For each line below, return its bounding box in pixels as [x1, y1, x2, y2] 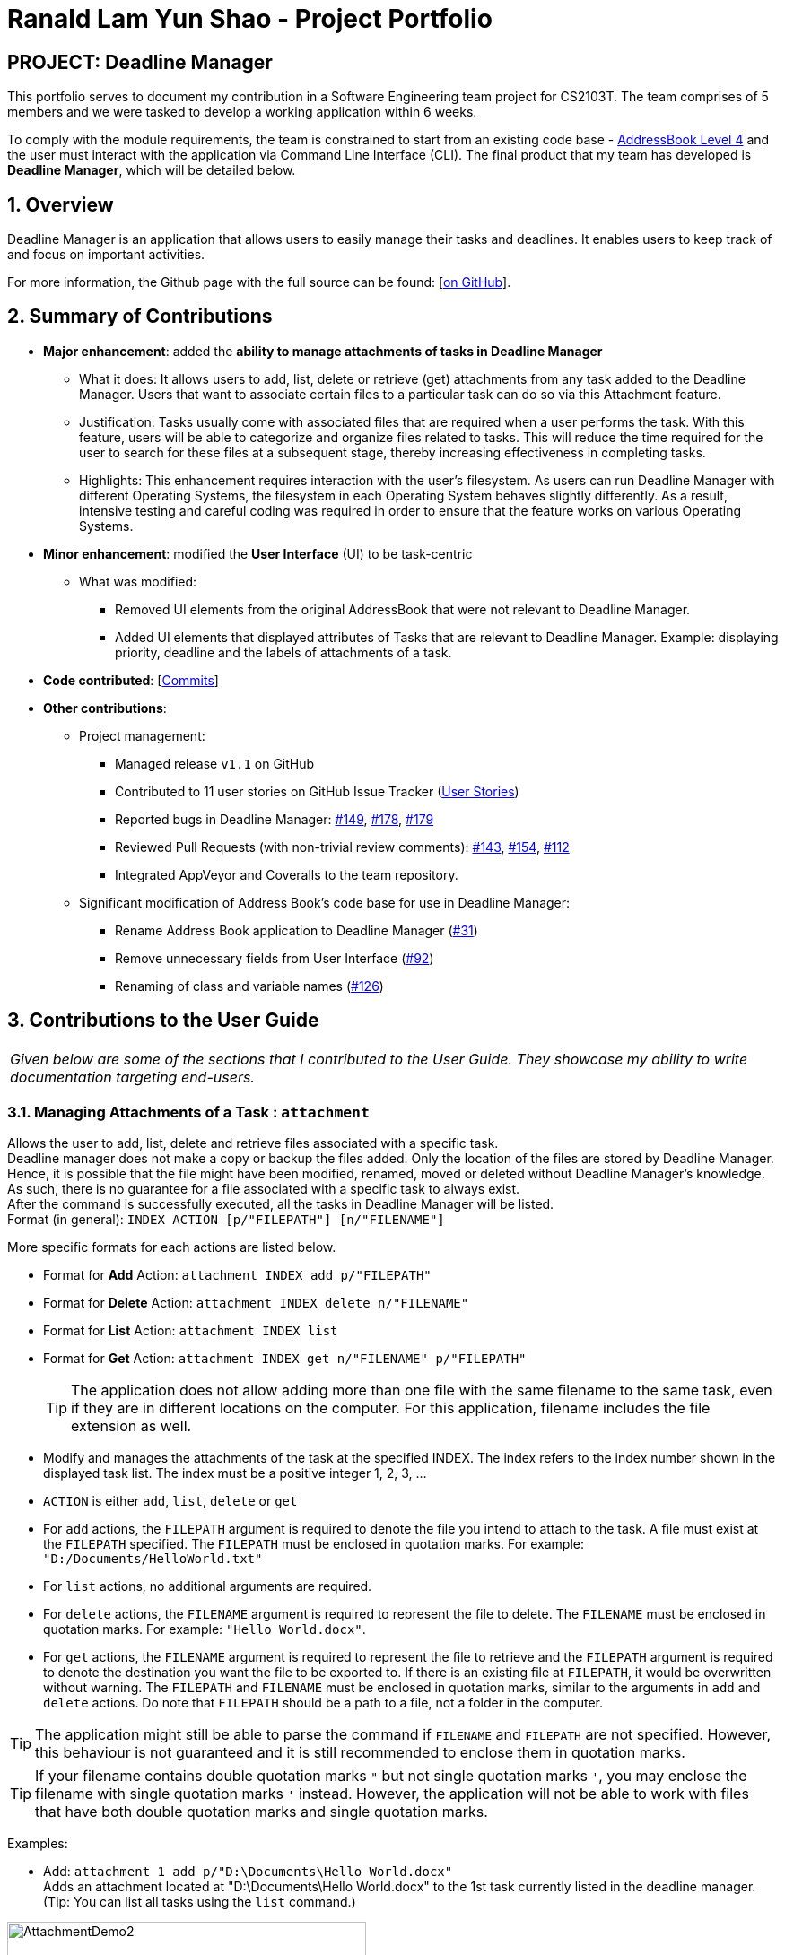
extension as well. [71, 1417, 192, 1436]
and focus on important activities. [7, 247, 205, 263]
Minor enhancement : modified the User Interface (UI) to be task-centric [43, 545, 473, 561]
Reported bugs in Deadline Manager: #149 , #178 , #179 [115, 811, 434, 827]
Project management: [79, 727, 205, 743]
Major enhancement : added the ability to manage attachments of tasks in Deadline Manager [43, 343, 603, 359]
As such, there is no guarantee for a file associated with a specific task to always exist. [7, 1181, 520, 1197]
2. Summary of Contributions [7, 305, 273, 328]
